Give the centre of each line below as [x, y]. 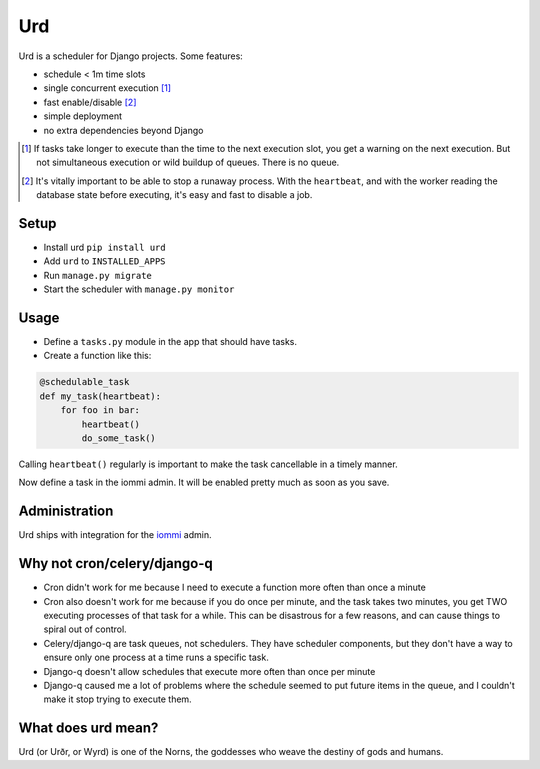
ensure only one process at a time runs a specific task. [156, 657]
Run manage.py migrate [97, 275]
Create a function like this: [97, 356]
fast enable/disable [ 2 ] [90, 102]
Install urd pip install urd [104, 247]
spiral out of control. [85, 629]
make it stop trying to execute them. [117, 699]
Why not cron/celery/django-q [116, 563]
